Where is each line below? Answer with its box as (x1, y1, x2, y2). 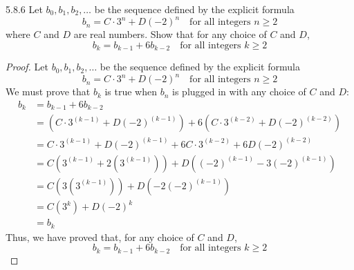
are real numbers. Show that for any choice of (73, 27, 267, 41)
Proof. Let (6, 59, 48, 74)
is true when (104, 84, 158, 99)
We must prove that (6, 84, 91, 99)
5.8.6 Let (6, 2, 43, 16)
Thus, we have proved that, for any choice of (6, 229, 194, 244)
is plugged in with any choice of (172, 84, 306, 99)
